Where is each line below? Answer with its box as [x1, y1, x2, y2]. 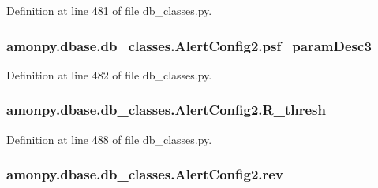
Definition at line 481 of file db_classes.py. [6, 2, 212, 18]
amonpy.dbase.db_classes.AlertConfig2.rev [6, 164, 283, 184]
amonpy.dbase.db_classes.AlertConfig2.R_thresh [6, 100, 326, 120]
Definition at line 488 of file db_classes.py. [6, 131, 212, 147]
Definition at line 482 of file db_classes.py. [6, 66, 212, 83]
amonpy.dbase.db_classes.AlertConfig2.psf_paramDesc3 [6, 35, 372, 55]
